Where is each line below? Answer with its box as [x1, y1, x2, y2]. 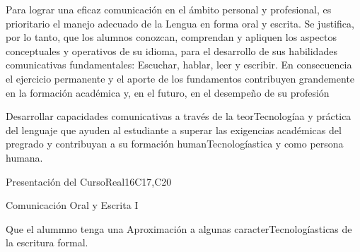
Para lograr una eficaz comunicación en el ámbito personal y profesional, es [6, 2, 332, 16]
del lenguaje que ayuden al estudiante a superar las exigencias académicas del [6, 122, 342, 137]
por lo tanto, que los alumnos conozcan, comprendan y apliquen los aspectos [6, 30, 337, 44]
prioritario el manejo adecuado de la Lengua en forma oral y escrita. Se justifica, [6, 16, 354, 30]
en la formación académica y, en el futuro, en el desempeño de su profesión [6, 85, 330, 100]
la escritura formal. [6, 235, 88, 250]
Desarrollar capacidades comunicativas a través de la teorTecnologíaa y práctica [6, 109, 352, 124]
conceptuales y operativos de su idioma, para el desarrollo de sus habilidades [6, 43, 337, 58]
